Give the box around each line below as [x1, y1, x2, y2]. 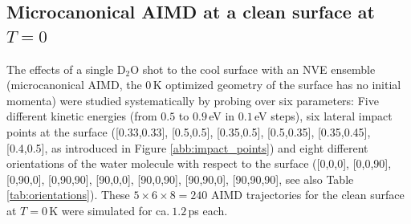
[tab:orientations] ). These [6, 186, 130, 203]
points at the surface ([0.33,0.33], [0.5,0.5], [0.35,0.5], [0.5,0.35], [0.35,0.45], [6, 123, 371, 140]
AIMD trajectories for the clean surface [210, 186, 405, 203]
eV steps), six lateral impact [254, 108, 393, 124]
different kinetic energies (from [6, 108, 157, 124]
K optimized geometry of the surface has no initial [153, 76, 401, 93]
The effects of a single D [6, 60, 126, 77]
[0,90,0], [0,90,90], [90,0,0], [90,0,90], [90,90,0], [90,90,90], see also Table [6, 170, 354, 187]
